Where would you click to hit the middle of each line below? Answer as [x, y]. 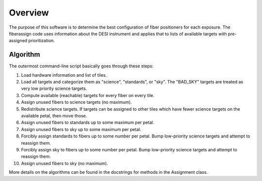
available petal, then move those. [54, 115]
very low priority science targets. [54, 89]
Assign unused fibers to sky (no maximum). [65, 163]
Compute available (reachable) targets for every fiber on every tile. [88, 95]
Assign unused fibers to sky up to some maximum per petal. [81, 129]
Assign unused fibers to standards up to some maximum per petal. [88, 123]
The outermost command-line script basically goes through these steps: [81, 66]
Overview [29, 13]
